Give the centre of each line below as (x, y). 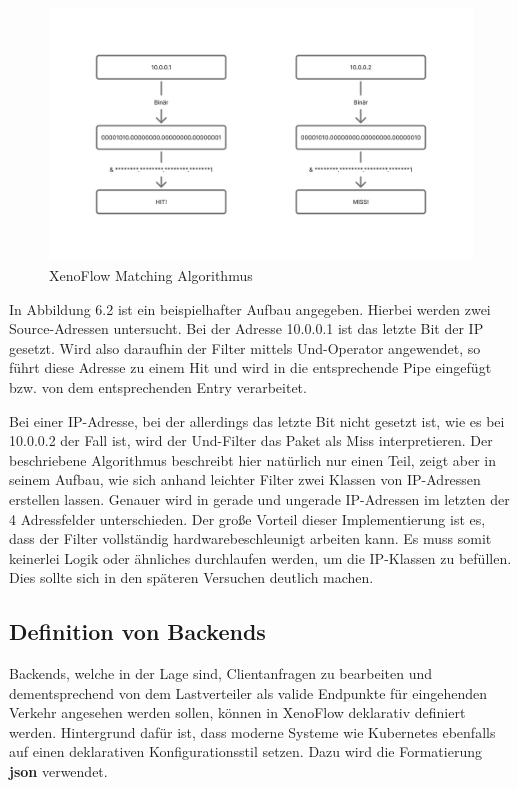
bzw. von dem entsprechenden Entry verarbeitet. (158, 386)
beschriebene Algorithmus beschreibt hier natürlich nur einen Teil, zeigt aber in (253, 459)
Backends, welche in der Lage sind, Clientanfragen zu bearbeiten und (220, 673)
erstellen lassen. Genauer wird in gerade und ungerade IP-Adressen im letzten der (259, 498)
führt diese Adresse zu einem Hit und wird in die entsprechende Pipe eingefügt (250, 367)
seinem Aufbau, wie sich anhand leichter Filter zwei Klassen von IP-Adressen (245, 479)
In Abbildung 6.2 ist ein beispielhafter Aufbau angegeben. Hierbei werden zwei (250, 308)
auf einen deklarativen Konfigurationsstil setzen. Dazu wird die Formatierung (245, 751)
